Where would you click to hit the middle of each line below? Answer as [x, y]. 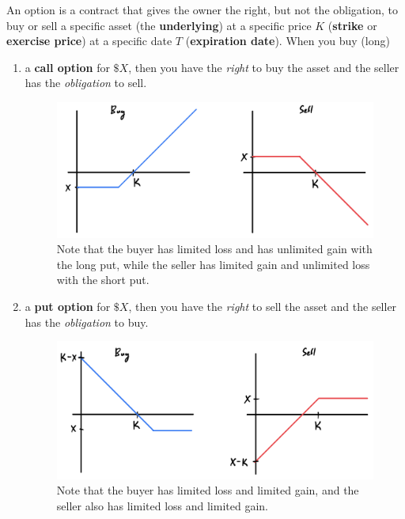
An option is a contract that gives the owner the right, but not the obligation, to [202, 9]
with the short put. [103, 280]
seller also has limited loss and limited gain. [162, 505]
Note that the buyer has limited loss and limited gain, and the [208, 490]
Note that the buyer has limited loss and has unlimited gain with [214, 249]
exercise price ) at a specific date [89, 41]
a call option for [67, 67]
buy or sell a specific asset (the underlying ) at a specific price [159, 25]
